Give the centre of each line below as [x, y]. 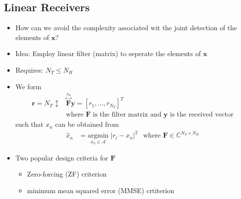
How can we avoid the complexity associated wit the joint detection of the [126, 28]
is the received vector [202, 115]
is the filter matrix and [127, 115]
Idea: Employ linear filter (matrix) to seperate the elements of [108, 53]
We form [28, 86]
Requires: [29, 70]
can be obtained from [87, 124]
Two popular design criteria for [62, 157]
